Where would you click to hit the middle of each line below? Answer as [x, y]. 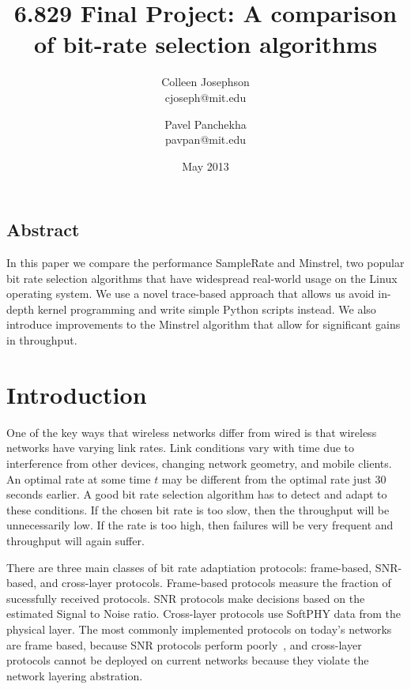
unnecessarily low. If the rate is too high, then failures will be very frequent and [200, 525]
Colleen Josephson [205, 82]
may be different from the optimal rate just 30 [274, 478]
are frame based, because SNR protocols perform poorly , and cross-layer [184, 644]
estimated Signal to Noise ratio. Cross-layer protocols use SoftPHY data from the [204, 614]
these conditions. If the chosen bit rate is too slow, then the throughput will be [198, 509]
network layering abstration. [75, 675]
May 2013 [205, 166]
